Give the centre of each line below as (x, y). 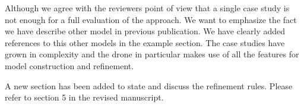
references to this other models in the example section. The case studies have (145, 42)
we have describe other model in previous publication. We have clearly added (145, 31)
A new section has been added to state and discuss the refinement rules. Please (149, 85)
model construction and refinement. (69, 65)
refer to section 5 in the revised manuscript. (84, 97)
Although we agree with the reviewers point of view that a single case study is (147, 8)
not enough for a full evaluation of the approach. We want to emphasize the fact (151, 19)
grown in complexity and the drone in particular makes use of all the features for (152, 54)
